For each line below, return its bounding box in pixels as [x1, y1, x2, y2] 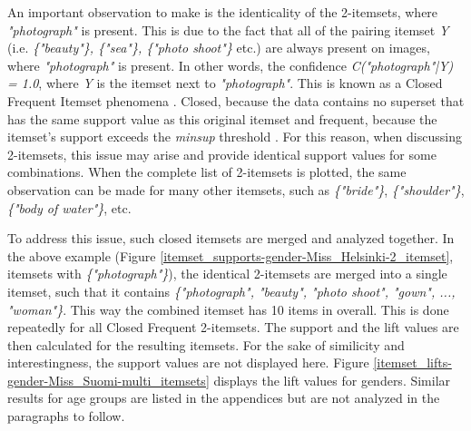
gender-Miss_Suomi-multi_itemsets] [7, 370, 210, 389]
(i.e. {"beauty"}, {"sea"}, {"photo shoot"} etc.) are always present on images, [7, 38, 430, 57]
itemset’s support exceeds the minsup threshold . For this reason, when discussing [7, 127, 462, 146]
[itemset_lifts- [373, 353, 452, 372]
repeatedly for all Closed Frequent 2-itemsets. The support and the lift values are [7, 318, 459, 337]
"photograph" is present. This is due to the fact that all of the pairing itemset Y [7, 20, 449, 39]
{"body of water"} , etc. [7, 198, 132, 217]
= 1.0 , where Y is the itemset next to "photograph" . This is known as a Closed [7, 73, 443, 93]
